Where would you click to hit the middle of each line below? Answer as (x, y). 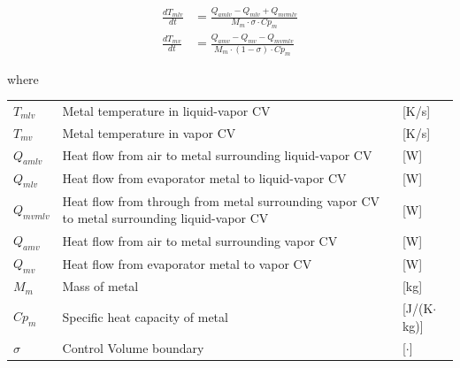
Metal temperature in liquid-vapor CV (166, 110)
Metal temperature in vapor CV (149, 132)
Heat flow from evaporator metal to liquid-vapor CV (204, 178)
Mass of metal (100, 286)
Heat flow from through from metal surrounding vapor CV (221, 200)
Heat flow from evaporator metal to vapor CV (187, 263)
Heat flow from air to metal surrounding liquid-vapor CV (217, 155)
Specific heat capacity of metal (145, 316)
